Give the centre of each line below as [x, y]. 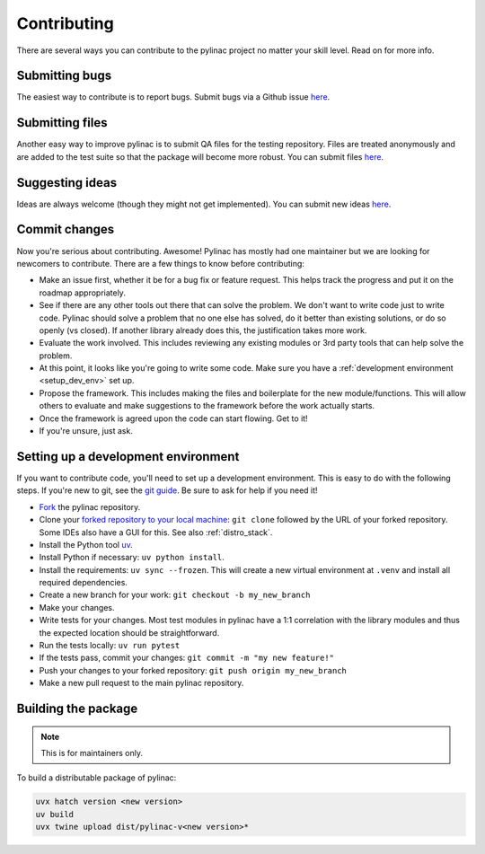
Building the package [77, 709]
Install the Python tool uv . [86, 544]
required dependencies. [83, 583]
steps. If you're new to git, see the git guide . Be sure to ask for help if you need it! [167, 490]
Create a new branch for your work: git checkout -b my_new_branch [175, 595]
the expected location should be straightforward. [129, 632]
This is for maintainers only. [92, 753]
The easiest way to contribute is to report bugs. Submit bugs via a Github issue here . [173, 97]
